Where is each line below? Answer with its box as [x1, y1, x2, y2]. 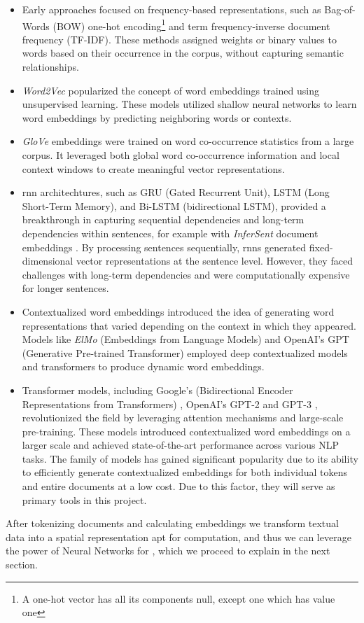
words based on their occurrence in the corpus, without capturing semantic [22, 45, 344, 60]
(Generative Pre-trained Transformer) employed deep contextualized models [22, 345, 348, 360]
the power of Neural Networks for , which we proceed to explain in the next [6, 543, 330, 558]
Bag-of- [324, 2, 356, 16]
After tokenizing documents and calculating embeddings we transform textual [6, 516, 339, 531]
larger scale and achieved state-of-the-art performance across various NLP [22, 437, 339, 452]
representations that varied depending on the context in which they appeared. [22, 318, 356, 332]
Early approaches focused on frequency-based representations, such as [22, 2, 321, 16]
